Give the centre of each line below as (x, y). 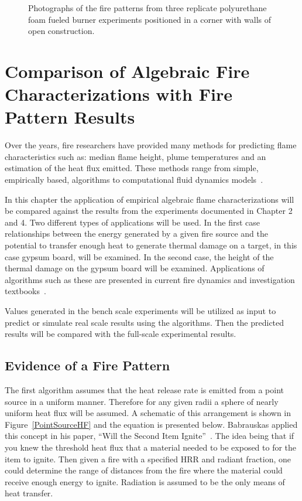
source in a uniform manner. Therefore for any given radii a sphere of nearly (142, 401)
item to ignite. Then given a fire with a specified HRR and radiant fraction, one (148, 459)
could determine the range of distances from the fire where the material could (144, 470)
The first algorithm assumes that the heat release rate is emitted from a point (144, 389)
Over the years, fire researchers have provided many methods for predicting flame (151, 145)
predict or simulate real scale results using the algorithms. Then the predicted (145, 322)
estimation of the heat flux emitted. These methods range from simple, (132, 168)
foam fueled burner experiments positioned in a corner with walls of (150, 19)
